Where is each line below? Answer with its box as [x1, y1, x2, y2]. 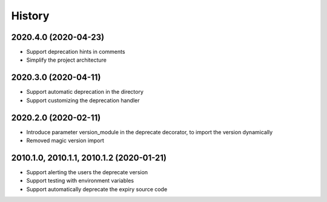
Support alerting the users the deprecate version [26, 168, 148, 175]
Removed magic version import [26, 137, 104, 145]
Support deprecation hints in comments [26, 48, 125, 56]
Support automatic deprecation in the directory [26, 88, 144, 96]
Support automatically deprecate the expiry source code [26, 185, 168, 193]
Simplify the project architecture [26, 56, 107, 64]
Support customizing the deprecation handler [26, 97, 140, 104]
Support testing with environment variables [26, 177, 134, 184]
